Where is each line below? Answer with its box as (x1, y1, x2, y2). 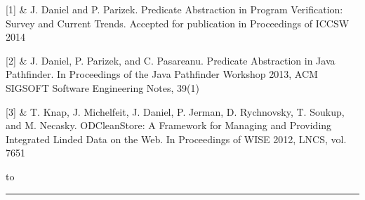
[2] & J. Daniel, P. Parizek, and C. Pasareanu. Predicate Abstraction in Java (6, 53, 336, 67)
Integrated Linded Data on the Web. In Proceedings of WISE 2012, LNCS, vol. (6, 131, 347, 146)
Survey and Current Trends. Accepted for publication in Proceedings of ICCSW (6, 15, 350, 30)
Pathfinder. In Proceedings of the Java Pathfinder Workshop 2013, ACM (6, 67, 318, 81)
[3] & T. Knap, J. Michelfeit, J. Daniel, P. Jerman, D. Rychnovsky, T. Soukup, (6, 104, 345, 119)
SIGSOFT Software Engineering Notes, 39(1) (6, 80, 199, 95)
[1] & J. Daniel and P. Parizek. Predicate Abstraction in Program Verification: (6, 2, 343, 16)
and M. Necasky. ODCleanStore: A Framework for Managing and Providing (6, 118, 332, 133)
